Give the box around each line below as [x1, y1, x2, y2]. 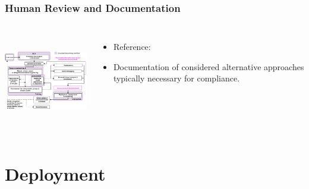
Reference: [113, 40, 151, 53]
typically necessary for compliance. [113, 72, 240, 84]
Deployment [5, 162, 106, 185]
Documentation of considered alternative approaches [113, 60, 304, 73]
